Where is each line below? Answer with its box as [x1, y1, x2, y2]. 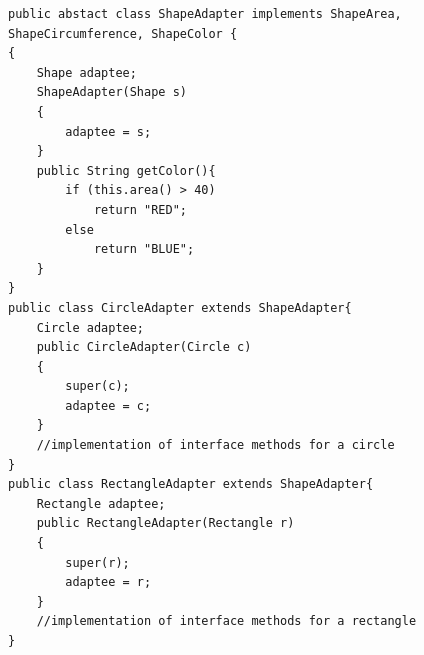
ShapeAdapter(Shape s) [36, 85, 187, 100]
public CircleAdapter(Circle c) [36, 340, 252, 355]
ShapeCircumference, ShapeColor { [8, 26, 238, 41]
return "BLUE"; [93, 242, 195, 257]
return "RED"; [93, 202, 187, 217]
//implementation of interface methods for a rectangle [36, 614, 417, 629]
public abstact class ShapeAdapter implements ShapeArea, [8, 7, 402, 21]
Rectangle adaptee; [36, 496, 166, 511]
